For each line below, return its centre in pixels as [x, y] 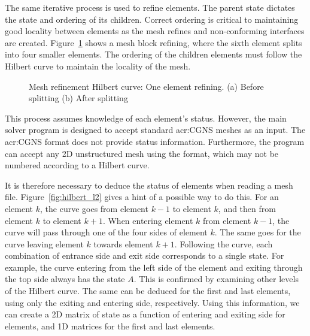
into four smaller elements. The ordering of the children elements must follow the [154, 54]
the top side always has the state [65, 279]
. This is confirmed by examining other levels [216, 279]
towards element [123, 243]
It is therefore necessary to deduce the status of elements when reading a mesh [149, 185]
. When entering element [148, 220]
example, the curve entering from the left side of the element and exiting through [154, 267]
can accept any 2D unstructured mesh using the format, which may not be [142, 153]
